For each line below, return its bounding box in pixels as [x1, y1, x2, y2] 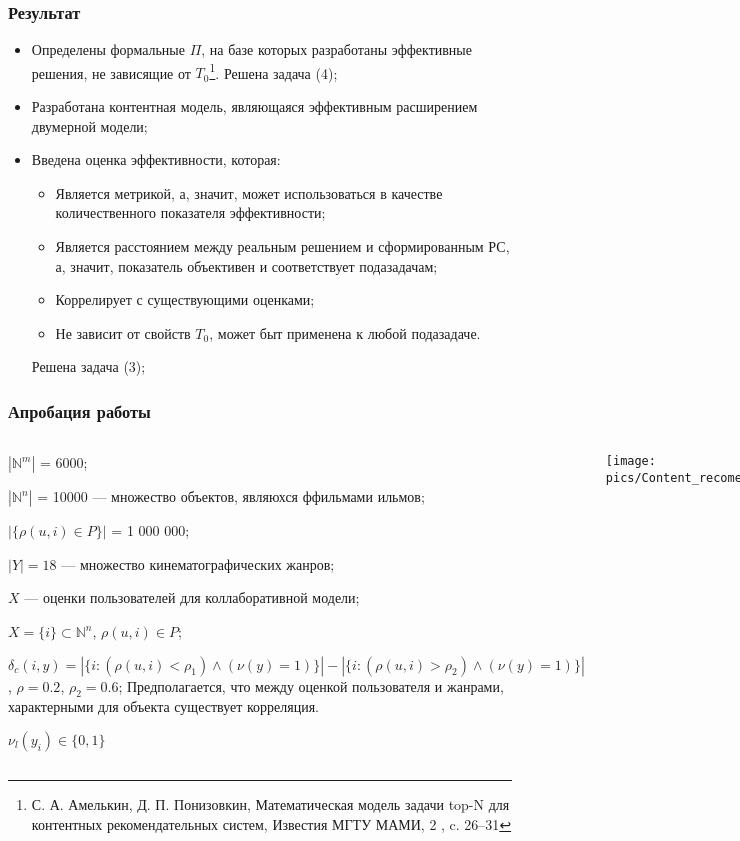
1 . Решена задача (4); [209, 59, 338, 83]
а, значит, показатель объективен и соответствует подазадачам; [55, 255, 438, 276]
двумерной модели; [31, 115, 148, 136]
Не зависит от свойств [55, 322, 191, 343]
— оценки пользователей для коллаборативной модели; [24, 587, 360, 608]
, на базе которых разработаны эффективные [201, 39, 472, 60]
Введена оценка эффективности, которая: [31, 149, 281, 170]
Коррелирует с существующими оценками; [55, 289, 315, 310]
